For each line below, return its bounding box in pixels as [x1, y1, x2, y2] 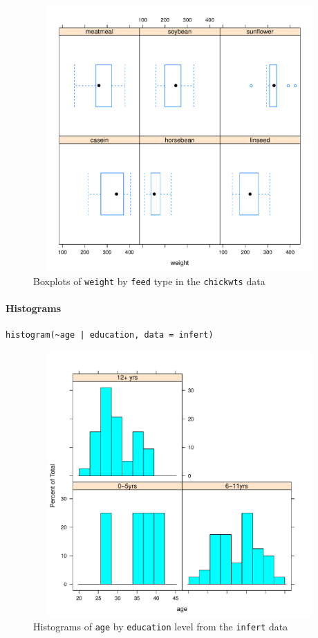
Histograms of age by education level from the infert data [33, 619, 288, 634]
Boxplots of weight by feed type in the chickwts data [33, 273, 265, 288]
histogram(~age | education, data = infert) [6, 330, 214, 340]
